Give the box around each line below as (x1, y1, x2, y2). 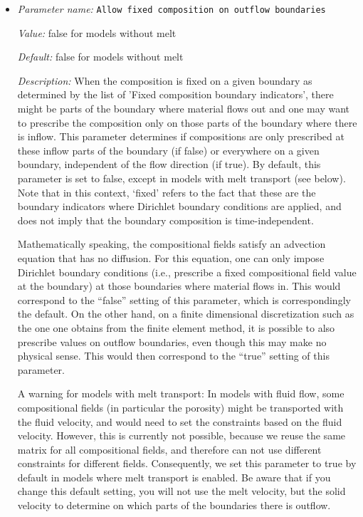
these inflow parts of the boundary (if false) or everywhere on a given (17, 142, 320, 157)
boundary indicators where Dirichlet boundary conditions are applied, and (17, 199, 342, 214)
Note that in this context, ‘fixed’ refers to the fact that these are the (17, 184, 316, 199)
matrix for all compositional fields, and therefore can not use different (17, 442, 322, 456)
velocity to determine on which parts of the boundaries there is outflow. (17, 498, 331, 513)
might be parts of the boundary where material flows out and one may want (17, 101, 349, 116)
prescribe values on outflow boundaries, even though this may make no (17, 334, 327, 349)
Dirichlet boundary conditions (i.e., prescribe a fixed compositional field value (17, 264, 357, 279)
